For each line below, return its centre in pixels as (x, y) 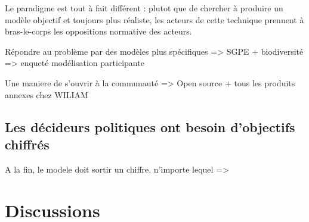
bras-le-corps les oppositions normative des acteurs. (98, 31)
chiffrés (27, 144)
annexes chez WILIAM (47, 94)
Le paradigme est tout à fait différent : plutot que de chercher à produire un (144, 8)
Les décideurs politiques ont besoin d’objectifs (150, 126)
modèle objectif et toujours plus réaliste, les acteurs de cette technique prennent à (154, 19)
